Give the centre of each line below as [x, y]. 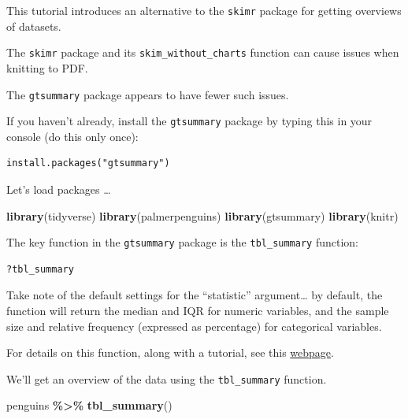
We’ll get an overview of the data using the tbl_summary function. [167, 378]
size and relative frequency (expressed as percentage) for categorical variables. [194, 326]
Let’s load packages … [59, 189]
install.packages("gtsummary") [88, 163]
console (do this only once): [72, 136]
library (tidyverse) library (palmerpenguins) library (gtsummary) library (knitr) [202, 215]
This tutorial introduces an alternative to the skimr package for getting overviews [204, 10]
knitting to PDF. [47, 67]
